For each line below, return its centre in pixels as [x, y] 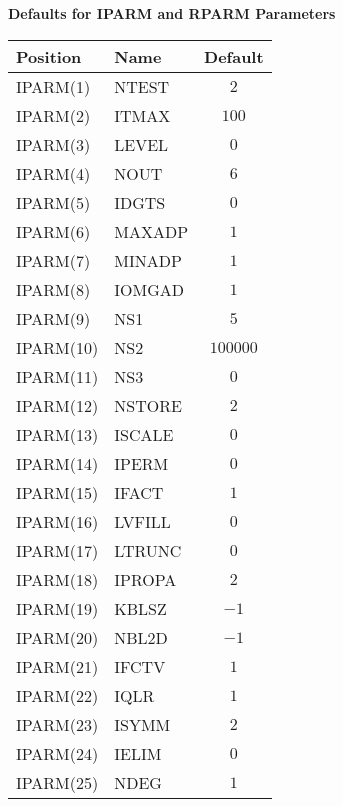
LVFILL [142, 521]
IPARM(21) [57, 666]
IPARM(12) [57, 405]
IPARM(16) [57, 521]
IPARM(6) [53, 231]
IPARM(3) [53, 144]
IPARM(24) [57, 753]
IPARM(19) [57, 608]
